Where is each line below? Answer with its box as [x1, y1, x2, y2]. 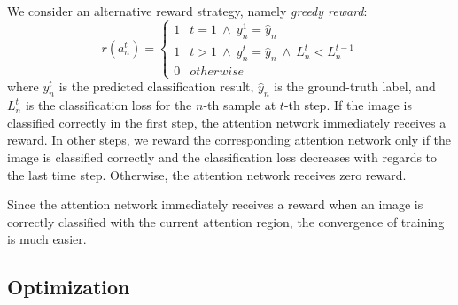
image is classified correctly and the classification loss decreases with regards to [7, 147, 438, 166]
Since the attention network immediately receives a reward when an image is [7, 195, 423, 214]
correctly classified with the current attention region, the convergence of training [7, 212, 445, 231]
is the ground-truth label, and [274, 77, 436, 96]
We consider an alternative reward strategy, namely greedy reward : [7, 2, 368, 20]
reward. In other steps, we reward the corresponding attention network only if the [7, 130, 452, 149]
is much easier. [7, 230, 87, 248]
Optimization [7, 273, 130, 301]
